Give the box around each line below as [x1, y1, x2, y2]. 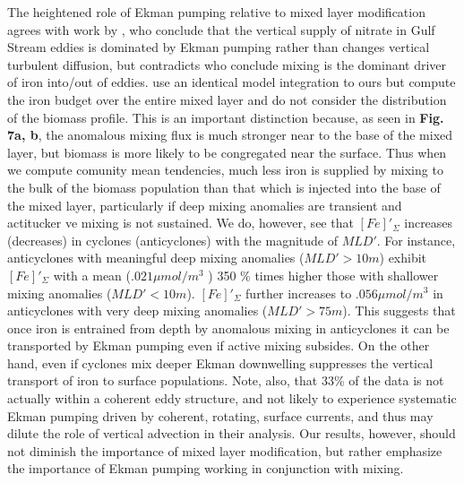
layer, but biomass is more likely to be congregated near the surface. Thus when [7, 142, 447, 161]
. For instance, [376, 230, 456, 249]
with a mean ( [53, 265, 131, 284]
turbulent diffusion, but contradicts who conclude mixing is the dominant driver [7, 55, 447, 73]
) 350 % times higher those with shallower [208, 265, 439, 284]
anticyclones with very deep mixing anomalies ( [7, 301, 268, 320]
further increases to [245, 283, 352, 302]
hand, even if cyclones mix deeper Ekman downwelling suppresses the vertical [7, 353, 434, 372]
